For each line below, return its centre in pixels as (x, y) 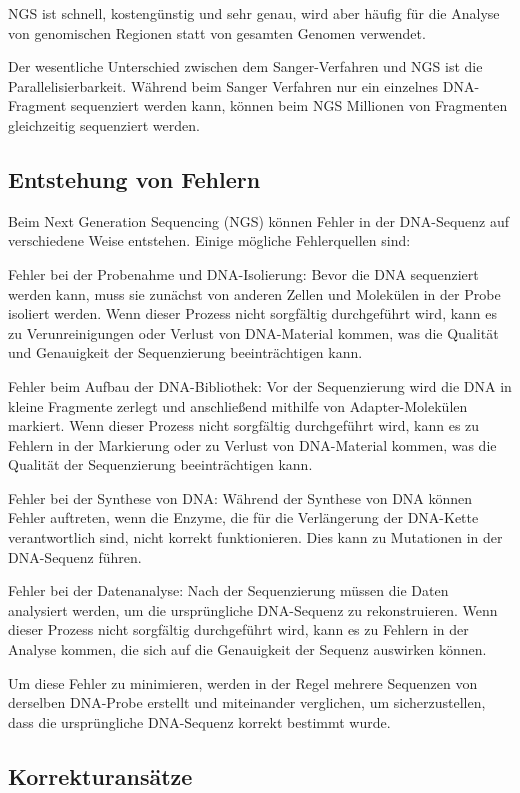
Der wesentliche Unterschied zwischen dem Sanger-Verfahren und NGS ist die (245, 66)
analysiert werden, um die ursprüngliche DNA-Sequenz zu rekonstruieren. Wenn (253, 609)
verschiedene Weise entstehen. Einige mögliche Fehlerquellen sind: (209, 240)
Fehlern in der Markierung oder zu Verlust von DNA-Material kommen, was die (252, 444)
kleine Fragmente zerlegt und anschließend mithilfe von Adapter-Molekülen (238, 405)
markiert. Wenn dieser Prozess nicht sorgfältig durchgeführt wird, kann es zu (244, 425)
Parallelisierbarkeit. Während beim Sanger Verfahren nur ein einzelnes (223, 85)
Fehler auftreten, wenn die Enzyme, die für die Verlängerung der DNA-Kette (243, 517)
